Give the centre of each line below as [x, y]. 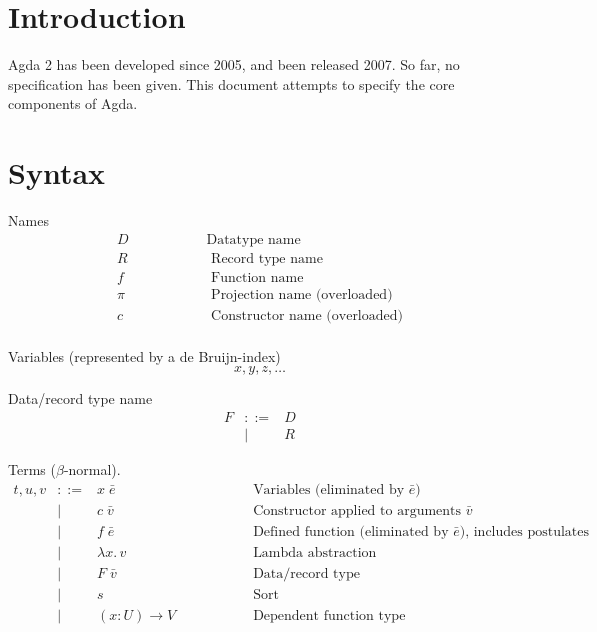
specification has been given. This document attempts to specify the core [231, 83]
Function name [257, 277]
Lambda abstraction [315, 552]
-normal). [92, 469]
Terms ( [32, 469]
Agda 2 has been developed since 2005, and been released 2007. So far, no [234, 64]
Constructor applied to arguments [357, 510]
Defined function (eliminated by [351, 531]
